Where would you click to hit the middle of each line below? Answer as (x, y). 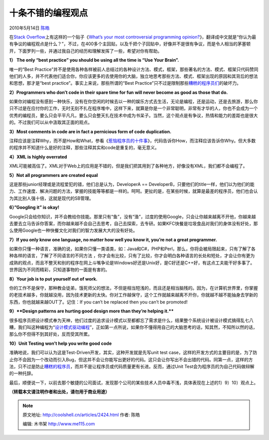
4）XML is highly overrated (38, 156)
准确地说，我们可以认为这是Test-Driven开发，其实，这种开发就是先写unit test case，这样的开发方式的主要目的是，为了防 (133, 353)
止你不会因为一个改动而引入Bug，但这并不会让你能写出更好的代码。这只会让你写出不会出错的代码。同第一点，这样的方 (131, 359)
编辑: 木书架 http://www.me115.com (59, 424)
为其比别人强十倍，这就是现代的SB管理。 (52, 198)
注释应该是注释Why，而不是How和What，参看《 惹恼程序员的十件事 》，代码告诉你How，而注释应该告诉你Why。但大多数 (133, 141)
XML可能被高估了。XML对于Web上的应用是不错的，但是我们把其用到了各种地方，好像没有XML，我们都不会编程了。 (128, 166)
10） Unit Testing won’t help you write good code (61, 343)
